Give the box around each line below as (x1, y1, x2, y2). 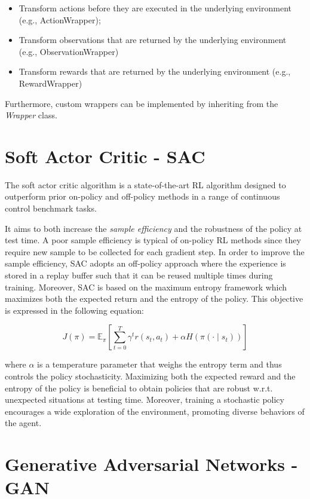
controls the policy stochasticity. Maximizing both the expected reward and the (5, 370, 296, 382)
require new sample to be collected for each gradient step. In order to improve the (5, 245, 305, 258)
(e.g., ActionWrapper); (19, 13, 101, 26)
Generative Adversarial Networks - (5, 452, 298, 476)
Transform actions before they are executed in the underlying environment (19, 2, 291, 14)
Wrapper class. (5, 109, 57, 121)
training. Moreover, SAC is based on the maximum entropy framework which (5, 280, 287, 293)
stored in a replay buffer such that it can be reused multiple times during (5, 269, 273, 281)
